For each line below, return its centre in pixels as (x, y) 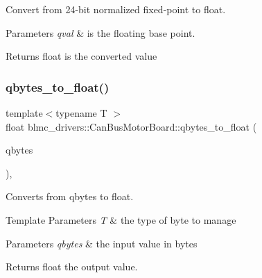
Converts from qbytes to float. (70, 196)
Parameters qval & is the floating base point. (101, 32)
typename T (81, 113)
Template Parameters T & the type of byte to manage (121, 219)
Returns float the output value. (72, 267)
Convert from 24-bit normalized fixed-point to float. (116, 9)
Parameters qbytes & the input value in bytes (102, 243)
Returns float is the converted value (81, 56)
